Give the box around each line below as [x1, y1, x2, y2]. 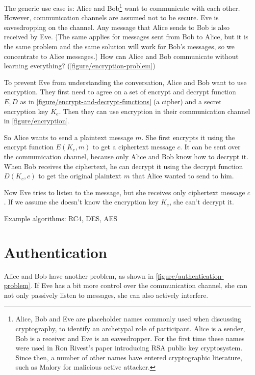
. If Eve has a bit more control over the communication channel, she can [30, 280, 247, 290]
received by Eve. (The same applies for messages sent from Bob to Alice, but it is [4, 31, 249, 42]
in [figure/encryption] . [4, 115, 70, 126]
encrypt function [4, 142, 54, 152]
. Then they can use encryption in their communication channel [59, 106, 251, 116]
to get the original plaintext [38, 171, 122, 181]
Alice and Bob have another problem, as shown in [4, 270, 154, 281]
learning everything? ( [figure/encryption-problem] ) [4, 60, 155, 71]
